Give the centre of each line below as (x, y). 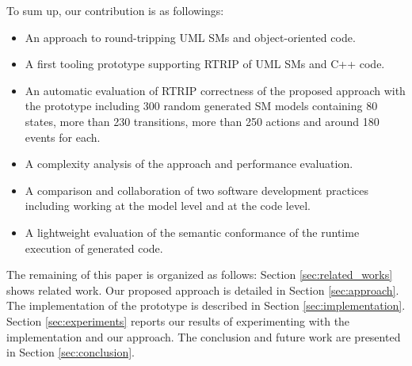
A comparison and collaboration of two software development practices (196, 190)
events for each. (63, 137)
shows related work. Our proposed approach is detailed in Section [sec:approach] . (203, 290)
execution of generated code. (94, 248)
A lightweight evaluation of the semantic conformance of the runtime (192, 232)
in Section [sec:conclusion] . (71, 352)
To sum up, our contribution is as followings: (115, 10)
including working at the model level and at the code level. (168, 206)
